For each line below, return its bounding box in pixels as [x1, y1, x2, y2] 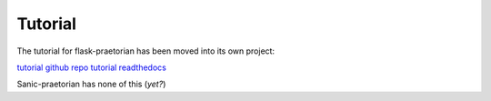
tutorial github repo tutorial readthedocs [16, 62, 167, 73]
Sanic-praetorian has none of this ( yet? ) [16, 78, 166, 90]
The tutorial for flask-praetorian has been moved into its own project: [16, 45, 276, 56]
